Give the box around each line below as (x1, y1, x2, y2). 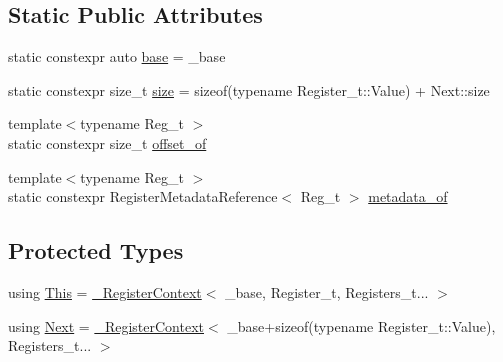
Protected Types (8, 235, 184, 266)
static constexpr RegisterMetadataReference (8, 186, 278, 207)
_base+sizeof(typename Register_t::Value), (227, 315, 496, 336)
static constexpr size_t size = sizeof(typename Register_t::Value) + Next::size (8, 79, 490, 100)
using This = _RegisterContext (8, 281, 202, 302)
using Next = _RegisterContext (8, 315, 204, 336)
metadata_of (368, 186, 448, 207)
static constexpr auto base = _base (8, 46, 226, 67)
